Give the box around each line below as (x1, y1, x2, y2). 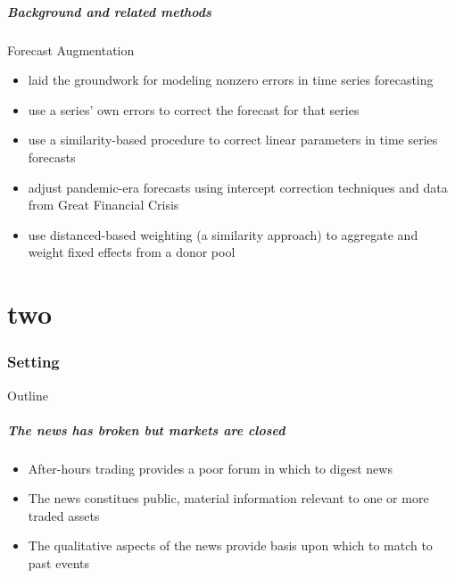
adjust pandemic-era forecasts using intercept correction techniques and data (28, 178, 448, 196)
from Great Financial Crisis (28, 195, 179, 214)
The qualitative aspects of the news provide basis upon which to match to (28, 536, 433, 555)
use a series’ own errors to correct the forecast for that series (28, 100, 360, 119)
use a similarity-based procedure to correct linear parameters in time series (28, 130, 438, 149)
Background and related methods (7, 2, 211, 21)
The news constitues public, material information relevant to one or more (28, 489, 429, 508)
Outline (7, 385, 48, 404)
